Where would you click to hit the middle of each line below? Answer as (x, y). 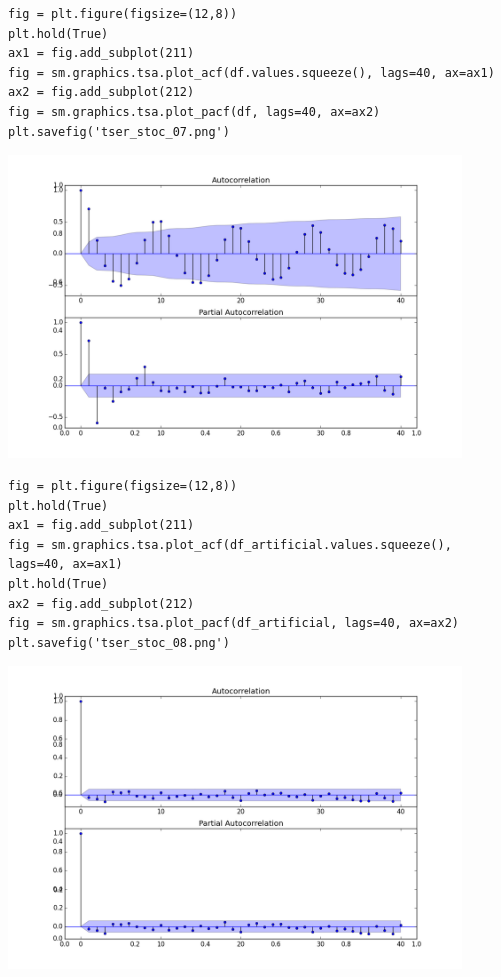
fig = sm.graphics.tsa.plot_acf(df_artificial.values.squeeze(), (230, 544)
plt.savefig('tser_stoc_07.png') (119, 131)
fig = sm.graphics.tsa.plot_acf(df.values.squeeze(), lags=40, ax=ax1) (251, 72)
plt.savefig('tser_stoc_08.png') (119, 642)
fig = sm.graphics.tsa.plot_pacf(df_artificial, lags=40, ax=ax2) (234, 623)
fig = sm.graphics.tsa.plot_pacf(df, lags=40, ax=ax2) (194, 111)
